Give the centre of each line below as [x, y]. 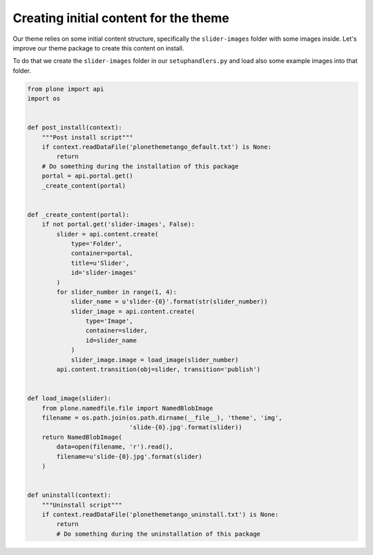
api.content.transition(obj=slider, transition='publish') [159, 369]
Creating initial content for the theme [121, 18]
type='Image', [109, 321]
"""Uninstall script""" [82, 505]
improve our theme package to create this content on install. [98, 48]
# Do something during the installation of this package [140, 166]
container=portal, [102, 253]
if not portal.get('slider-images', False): [118, 224]
